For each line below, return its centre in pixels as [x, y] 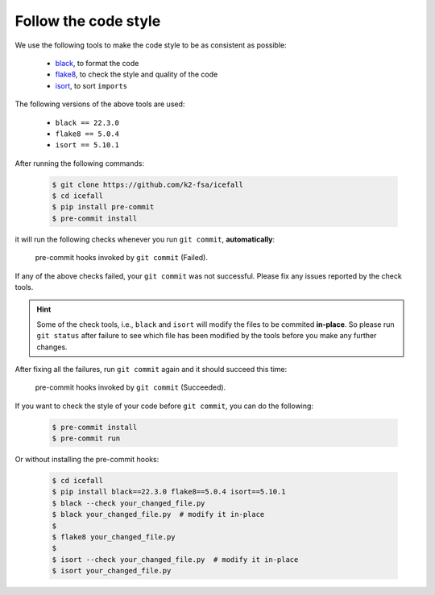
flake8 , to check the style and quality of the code [137, 74]
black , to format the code [97, 63]
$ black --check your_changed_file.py [128, 503]
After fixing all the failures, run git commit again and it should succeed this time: [151, 369]
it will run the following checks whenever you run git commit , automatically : [145, 239]
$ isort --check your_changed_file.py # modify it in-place [175, 559]
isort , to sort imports [91, 85]
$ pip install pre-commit [103, 207]
